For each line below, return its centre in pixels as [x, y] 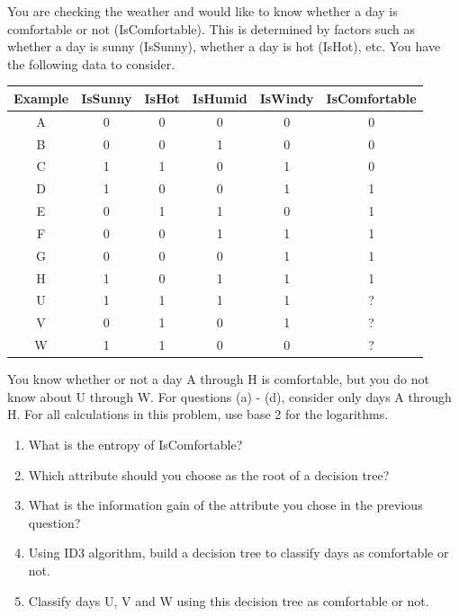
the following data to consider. [91, 63]
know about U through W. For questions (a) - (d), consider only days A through [229, 396]
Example [41, 98]
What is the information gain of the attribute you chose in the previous [225, 505]
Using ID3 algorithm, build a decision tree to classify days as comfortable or [238, 553]
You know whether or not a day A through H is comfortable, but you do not [218, 379]
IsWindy [287, 98]
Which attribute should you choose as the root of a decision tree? [209, 474]
